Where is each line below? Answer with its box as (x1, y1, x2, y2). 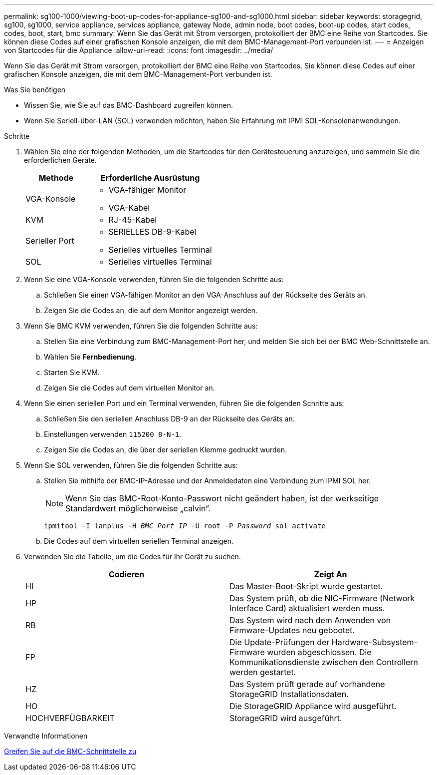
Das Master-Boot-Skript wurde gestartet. (229, 581, 383, 591)
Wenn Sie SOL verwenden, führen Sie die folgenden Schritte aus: (24, 461, 238, 469)
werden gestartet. (229, 667, 296, 677)
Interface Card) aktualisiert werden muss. (229, 603, 385, 613)
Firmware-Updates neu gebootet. (229, 625, 355, 635)
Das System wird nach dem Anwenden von (229, 615, 391, 625)
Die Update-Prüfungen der (229, 637, 330, 647)
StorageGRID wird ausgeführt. (229, 713, 342, 723)
